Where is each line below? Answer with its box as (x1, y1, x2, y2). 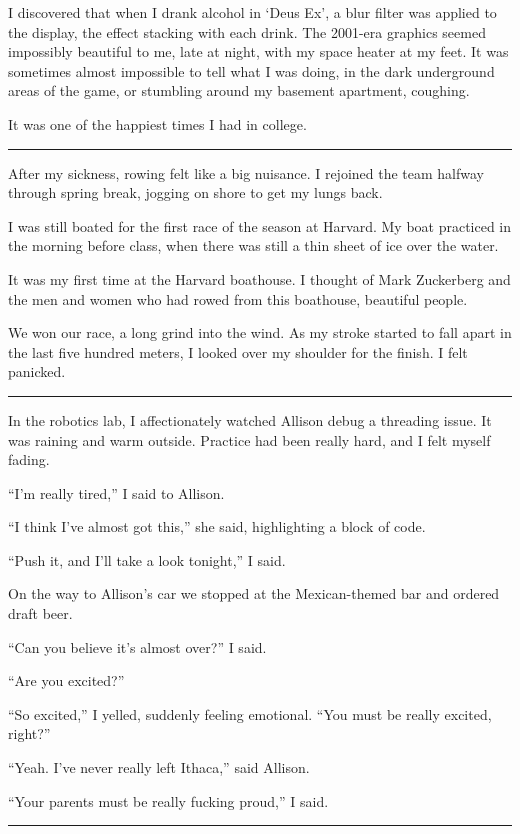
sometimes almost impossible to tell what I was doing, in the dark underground (8, 60, 495, 81)
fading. (8, 449, 50, 470)
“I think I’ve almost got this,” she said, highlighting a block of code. (8, 516, 426, 537)
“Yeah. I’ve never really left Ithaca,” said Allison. (8, 757, 310, 778)
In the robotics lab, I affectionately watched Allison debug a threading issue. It (8, 409, 492, 430)
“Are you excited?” (8, 670, 125, 691)
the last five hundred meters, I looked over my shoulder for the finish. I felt (8, 341, 468, 362)
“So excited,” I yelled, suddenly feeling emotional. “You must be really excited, (8, 703, 492, 724)
